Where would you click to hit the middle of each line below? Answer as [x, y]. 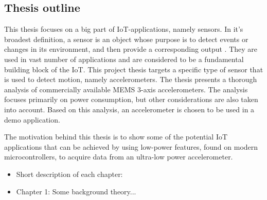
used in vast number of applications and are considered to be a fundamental [124, 59]
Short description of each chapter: [69, 174]
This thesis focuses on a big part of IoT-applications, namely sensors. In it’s [124, 29]
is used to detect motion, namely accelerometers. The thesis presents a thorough [131, 79]
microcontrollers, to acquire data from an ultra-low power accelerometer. [119, 157]
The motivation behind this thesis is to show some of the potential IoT [116, 137]
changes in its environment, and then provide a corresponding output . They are [131, 49]
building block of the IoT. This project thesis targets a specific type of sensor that [134, 69]
